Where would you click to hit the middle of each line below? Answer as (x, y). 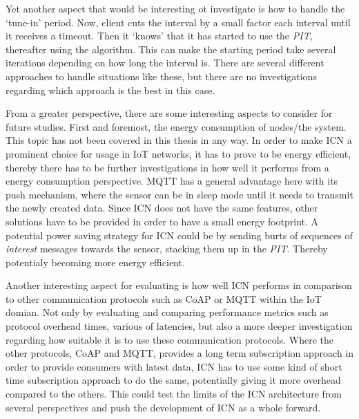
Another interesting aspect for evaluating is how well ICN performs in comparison (179, 285)
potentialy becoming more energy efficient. (95, 262)
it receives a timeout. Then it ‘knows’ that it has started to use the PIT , (159, 36)
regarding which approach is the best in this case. (110, 90)
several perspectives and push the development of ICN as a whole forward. (163, 407)
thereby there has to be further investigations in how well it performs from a (167, 167)
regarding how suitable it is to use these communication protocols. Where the (169, 339)
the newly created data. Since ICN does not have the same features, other (162, 208)
